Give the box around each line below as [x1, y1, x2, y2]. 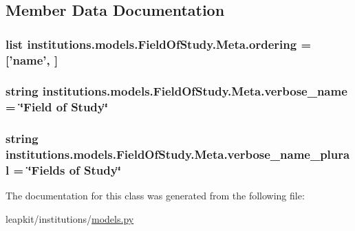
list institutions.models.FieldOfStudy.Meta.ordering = [6, 35, 312, 52]
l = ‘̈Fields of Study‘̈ [6, 162, 121, 179]
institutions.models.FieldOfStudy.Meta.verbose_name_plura [6, 146, 350, 163]
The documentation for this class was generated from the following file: [6, 188, 305, 203]
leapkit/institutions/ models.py [6, 211, 134, 225]
